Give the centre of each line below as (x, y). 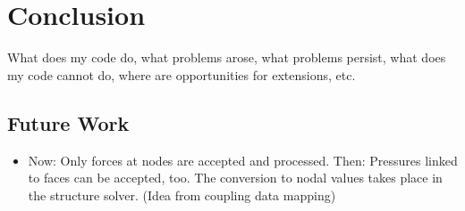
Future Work (68, 122)
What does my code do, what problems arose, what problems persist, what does (227, 57)
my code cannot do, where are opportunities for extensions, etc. (182, 74)
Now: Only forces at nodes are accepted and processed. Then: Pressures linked (243, 160)
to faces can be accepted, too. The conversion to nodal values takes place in (235, 178)
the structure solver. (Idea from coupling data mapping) (182, 195)
